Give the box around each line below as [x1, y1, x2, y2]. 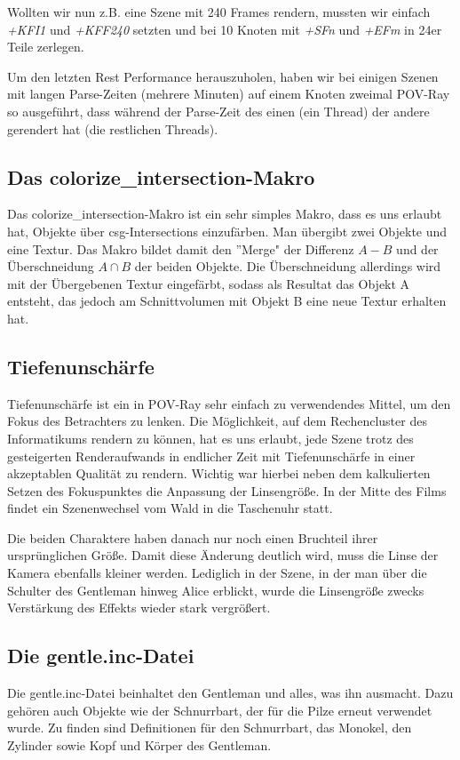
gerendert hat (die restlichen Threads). [7, 119, 218, 138]
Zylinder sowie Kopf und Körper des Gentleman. [7, 735, 272, 754]
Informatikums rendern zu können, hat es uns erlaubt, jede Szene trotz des [7, 428, 414, 447]
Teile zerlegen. [7, 37, 84, 56]
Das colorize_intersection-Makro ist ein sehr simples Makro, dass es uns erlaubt [7, 204, 442, 223]
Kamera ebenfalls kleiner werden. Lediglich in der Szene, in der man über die [7, 564, 427, 582]
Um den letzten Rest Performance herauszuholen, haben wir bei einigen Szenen [7, 67, 439, 85]
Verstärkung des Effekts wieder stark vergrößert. [7, 598, 271, 617]
